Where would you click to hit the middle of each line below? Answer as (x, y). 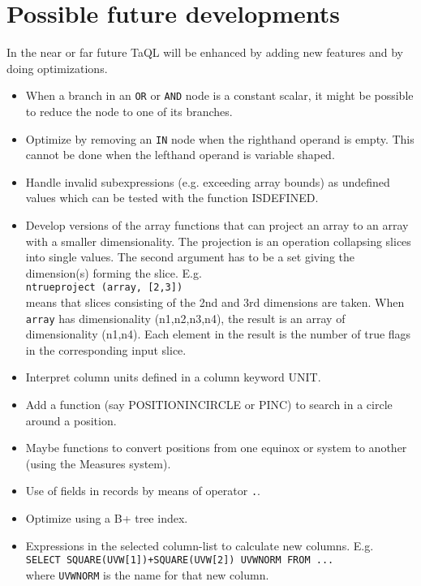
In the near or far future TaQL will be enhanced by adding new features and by (205, 52)
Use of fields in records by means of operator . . (143, 491)
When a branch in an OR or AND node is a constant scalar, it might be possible (219, 95)
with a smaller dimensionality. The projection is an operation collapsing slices (218, 241)
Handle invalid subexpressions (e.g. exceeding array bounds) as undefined (208, 181)
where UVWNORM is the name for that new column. (147, 574)
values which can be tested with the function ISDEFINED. (172, 198)
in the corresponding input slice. (106, 349)
